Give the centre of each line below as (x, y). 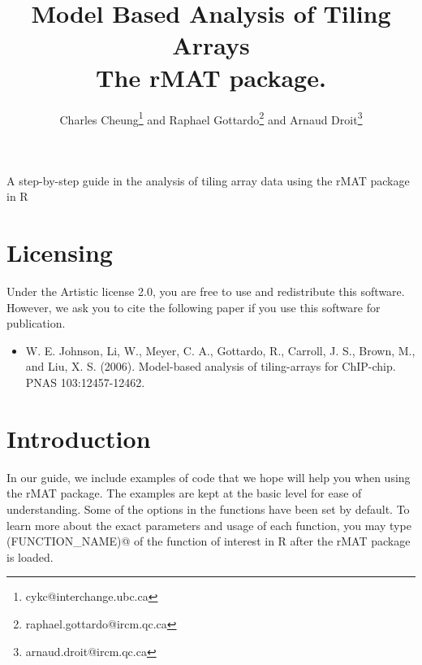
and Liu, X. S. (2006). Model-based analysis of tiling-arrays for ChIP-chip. (211, 366)
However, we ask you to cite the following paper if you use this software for (194, 307)
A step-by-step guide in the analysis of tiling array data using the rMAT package (208, 180)
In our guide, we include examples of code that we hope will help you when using (209, 477)
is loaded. (30, 556)
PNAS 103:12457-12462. (85, 382)
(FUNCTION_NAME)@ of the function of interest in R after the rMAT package (209, 541)
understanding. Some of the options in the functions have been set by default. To (208, 509)
